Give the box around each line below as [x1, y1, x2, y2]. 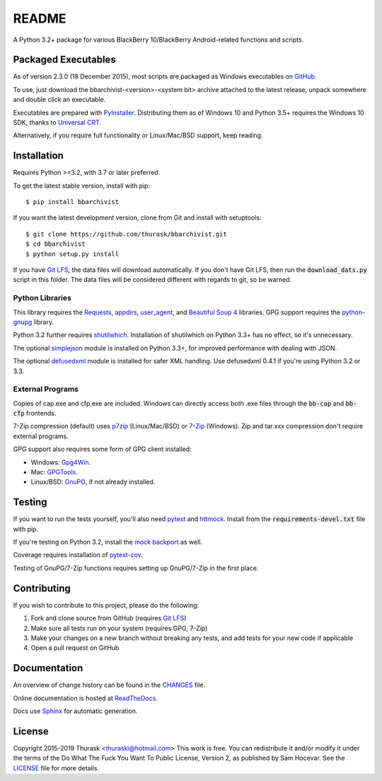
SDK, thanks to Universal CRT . [13, 118, 102, 127]
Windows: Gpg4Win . [30, 457, 91, 467]
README [13, 11, 66, 26]
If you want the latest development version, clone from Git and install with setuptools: [13, 213, 262, 222]
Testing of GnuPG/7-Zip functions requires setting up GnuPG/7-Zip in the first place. [13, 564, 259, 572]
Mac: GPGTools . [30, 468, 78, 477]
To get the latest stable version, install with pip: [13, 181, 151, 190]
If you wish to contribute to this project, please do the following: [13, 600, 199, 609]
